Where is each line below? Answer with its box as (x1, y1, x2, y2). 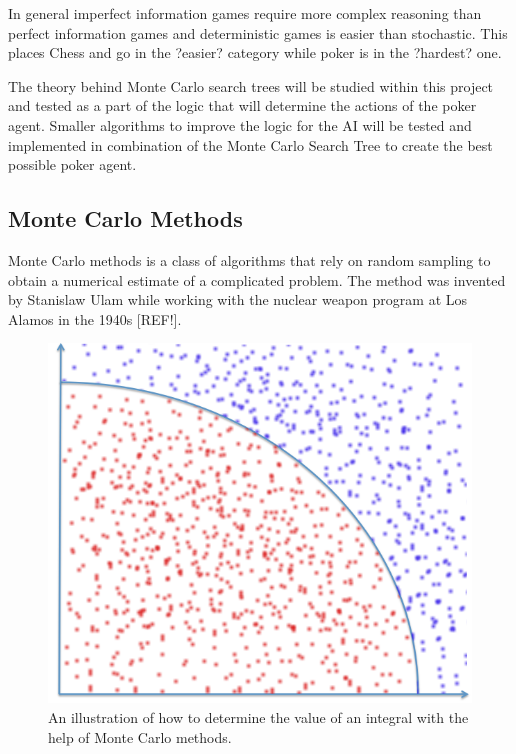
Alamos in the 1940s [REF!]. (8, 308, 182, 329)
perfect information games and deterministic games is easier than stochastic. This (8, 22, 508, 43)
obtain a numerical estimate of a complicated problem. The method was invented (8, 269, 506, 290)
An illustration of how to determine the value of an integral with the (48, 707, 469, 728)
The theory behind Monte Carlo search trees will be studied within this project (8, 75, 494, 96)
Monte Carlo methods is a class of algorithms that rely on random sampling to (8, 249, 491, 270)
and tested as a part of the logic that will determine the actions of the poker (8, 95, 477, 116)
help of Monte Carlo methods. (48, 726, 232, 747)
